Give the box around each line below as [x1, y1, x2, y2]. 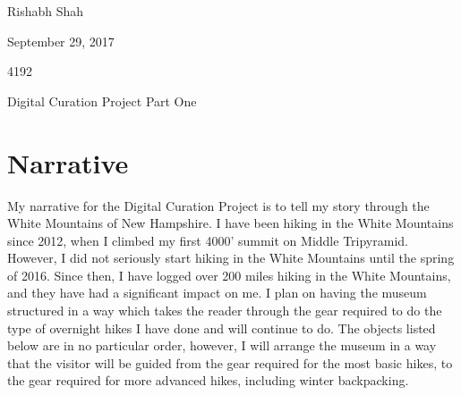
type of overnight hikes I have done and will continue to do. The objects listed [7, 318, 436, 337]
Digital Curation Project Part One [7, 91, 197, 110]
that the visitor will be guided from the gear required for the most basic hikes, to [7, 353, 453, 372]
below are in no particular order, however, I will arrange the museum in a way [7, 336, 437, 355]
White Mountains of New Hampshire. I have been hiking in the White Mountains [7, 214, 454, 232]
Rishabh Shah [7, 2, 84, 20]
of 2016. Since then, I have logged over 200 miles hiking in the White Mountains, [7, 265, 451, 284]
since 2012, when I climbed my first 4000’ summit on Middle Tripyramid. [7, 231, 408, 249]
